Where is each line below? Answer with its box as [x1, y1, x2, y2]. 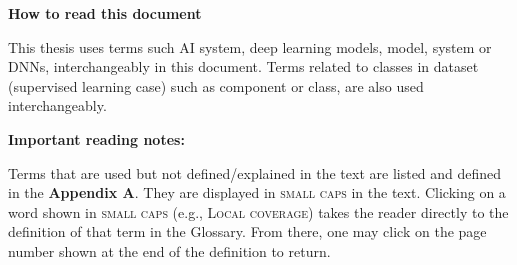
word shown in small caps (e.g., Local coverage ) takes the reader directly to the [8, 201, 509, 222]
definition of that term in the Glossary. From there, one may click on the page [8, 221, 487, 242]
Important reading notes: [8, 128, 185, 149]
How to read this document [8, 3, 202, 23]
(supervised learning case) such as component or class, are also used [8, 75, 424, 96]
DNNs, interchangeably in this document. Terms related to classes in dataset [8, 56, 479, 77]
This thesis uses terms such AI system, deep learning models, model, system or [8, 36, 492, 57]
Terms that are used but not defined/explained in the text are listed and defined [8, 162, 502, 183]
